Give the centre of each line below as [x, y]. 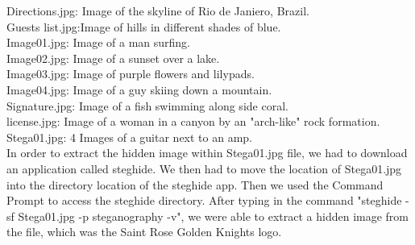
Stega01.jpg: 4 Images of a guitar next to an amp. [130, 137]
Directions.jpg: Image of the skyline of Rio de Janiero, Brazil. [158, 10]
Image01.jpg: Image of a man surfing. [99, 42]
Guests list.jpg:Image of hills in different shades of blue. [144, 26]
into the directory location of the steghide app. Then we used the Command [195, 184]
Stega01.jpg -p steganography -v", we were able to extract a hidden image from [214, 216]
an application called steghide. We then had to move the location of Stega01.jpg [204, 168]
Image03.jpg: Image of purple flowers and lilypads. [131, 74]
